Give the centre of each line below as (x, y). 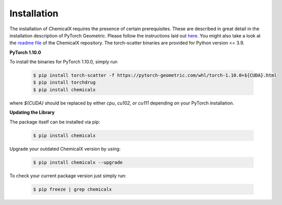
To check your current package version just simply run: (68, 176)
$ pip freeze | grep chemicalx (73, 189)
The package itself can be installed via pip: (55, 122)
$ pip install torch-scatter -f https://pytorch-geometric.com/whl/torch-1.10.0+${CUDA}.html (155, 75)
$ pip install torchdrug (64, 83)
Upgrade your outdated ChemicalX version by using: (65, 149)
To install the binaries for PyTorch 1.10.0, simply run (63, 62)
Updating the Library (32, 112)
